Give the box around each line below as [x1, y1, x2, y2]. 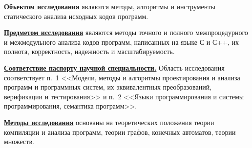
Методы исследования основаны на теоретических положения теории [4, 117, 214, 127]
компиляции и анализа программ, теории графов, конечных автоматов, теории [4, 127, 236, 137]
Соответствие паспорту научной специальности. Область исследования [4, 62, 225, 73]
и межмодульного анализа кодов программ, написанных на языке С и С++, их [4, 37, 239, 47]
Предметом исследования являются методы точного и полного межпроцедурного [4, 27, 248, 37]
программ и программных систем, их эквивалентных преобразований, [4, 82, 212, 92]
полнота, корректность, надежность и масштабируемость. [4, 46, 175, 56]
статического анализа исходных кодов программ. [4, 11, 148, 21]
